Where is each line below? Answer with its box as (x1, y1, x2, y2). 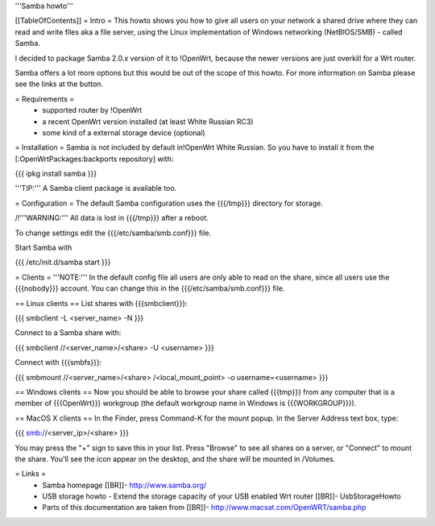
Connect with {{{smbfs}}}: (14, 358, 102, 367)
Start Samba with (14, 242, 72, 253)
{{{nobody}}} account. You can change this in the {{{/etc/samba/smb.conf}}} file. (14, 284, 285, 293)
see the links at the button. (14, 79, 104, 89)
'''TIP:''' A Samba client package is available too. (14, 184, 177, 193)
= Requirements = (14, 93, 75, 104)
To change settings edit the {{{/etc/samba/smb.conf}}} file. (14, 228, 212, 238)
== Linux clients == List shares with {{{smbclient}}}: (14, 298, 188, 308)
